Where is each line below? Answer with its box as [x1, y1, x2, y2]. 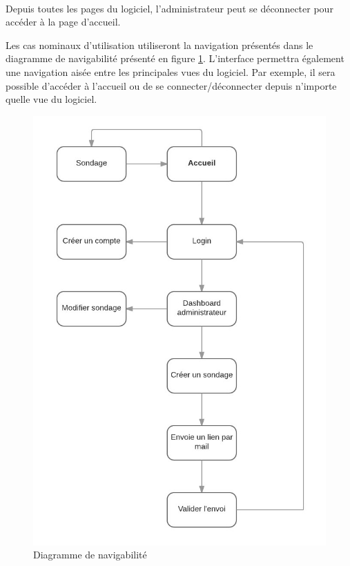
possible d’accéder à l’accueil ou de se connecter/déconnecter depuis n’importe [6, 78, 337, 92]
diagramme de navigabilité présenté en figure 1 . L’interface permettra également [6, 51, 344, 66]
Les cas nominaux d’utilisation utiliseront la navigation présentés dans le [6, 37, 313, 52]
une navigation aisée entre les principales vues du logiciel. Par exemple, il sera [6, 64, 336, 79]
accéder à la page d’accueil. [6, 14, 121, 29]
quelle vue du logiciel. [6, 92, 97, 106]
